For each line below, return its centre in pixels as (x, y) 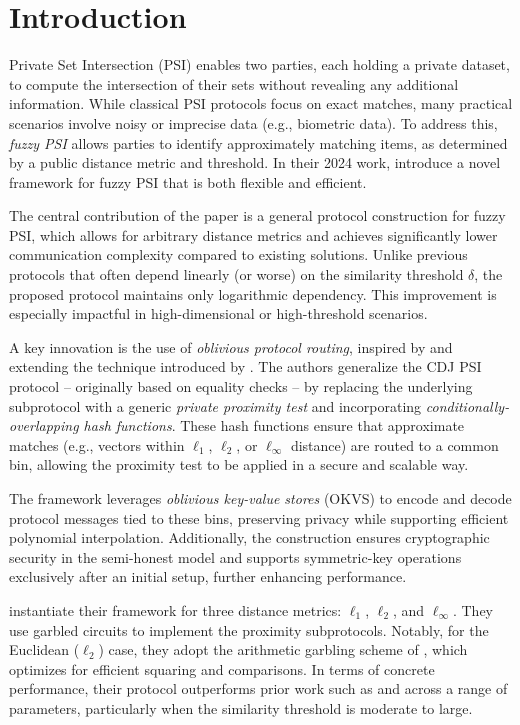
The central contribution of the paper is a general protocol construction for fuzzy (257, 215)
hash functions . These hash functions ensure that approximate (274, 425)
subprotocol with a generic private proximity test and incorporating (215, 405)
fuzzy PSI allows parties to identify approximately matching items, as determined (258, 142)
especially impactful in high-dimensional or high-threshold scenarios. (218, 313)
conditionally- (467, 405)
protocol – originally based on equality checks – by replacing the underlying (241, 386)
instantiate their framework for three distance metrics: (175, 609)
